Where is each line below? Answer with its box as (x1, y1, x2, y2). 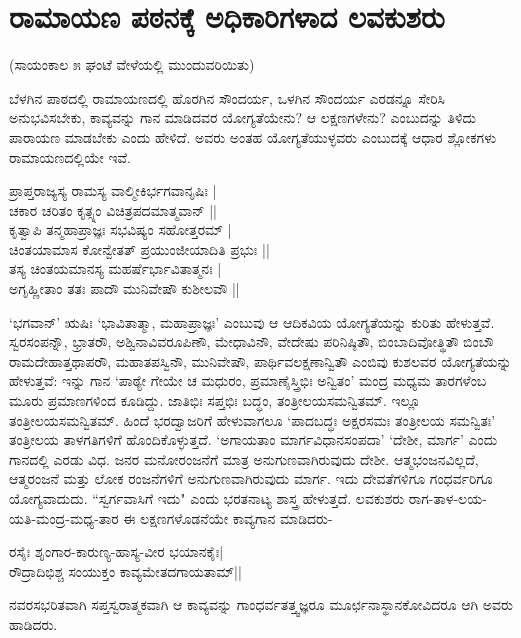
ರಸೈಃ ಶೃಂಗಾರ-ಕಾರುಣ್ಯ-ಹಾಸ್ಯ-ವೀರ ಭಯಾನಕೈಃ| (9, 541, 224, 562)
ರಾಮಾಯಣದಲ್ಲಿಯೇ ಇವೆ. (9, 146, 131, 167)
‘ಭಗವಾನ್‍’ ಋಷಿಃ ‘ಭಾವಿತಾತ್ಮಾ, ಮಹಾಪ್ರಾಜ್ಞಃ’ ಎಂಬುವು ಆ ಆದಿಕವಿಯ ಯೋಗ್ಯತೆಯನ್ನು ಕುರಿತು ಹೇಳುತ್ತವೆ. (9, 311, 495, 332)
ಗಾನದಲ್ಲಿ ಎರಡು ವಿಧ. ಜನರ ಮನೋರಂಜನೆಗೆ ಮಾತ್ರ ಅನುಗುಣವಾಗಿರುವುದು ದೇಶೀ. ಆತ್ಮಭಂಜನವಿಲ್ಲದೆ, (9, 448, 479, 469)
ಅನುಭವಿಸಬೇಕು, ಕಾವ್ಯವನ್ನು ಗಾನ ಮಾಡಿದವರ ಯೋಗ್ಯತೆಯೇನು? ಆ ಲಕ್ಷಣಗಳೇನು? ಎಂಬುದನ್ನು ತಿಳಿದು (9, 107, 477, 128)
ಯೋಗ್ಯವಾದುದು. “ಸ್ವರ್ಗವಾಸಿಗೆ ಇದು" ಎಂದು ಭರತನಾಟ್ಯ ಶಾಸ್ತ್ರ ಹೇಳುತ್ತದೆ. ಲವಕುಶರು (9, 488, 405, 508)
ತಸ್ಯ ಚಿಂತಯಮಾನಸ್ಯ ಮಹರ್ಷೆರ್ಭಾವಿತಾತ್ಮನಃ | (9, 258, 222, 279)
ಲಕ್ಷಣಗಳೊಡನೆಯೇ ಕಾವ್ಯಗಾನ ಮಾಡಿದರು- (140, 507, 333, 528)
